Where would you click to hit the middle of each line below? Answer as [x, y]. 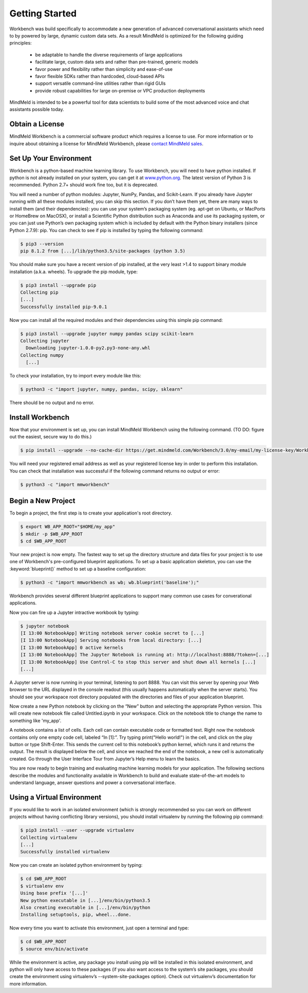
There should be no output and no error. [52, 403]
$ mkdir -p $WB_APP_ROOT [52, 534]
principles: [21, 43]
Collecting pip [39, 292]
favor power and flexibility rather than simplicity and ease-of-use [104, 69]
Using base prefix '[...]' [54, 893]
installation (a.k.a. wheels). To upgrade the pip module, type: [74, 272]
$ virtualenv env [42, 886]
